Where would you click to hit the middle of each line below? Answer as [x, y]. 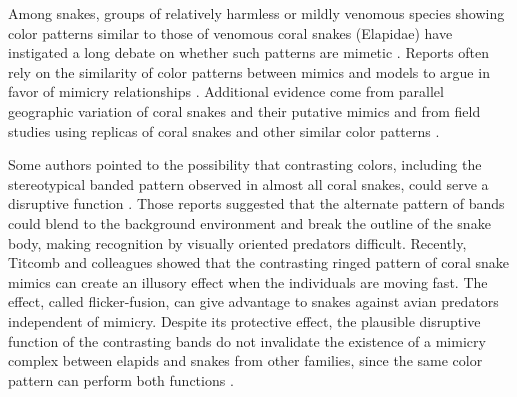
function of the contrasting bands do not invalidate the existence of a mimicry [247, 340]
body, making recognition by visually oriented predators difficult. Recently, [237, 242]
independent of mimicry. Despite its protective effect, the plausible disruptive [244, 320]
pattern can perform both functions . [121, 379]
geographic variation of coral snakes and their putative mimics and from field [244, 110]
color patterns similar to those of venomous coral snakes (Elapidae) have [230, 32]
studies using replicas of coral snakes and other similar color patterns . [224, 130]
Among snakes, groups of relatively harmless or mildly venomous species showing [256, 13]
